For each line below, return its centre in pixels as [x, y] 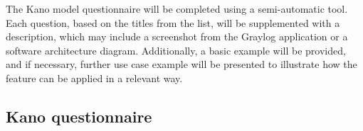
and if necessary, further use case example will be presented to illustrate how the [181, 64]
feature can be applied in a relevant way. [94, 78]
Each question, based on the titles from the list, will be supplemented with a [173, 22]
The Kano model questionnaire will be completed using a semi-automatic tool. [177, 8]
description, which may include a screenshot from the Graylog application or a [177, 36]
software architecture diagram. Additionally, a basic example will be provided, [176, 50]
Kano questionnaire [79, 116]
